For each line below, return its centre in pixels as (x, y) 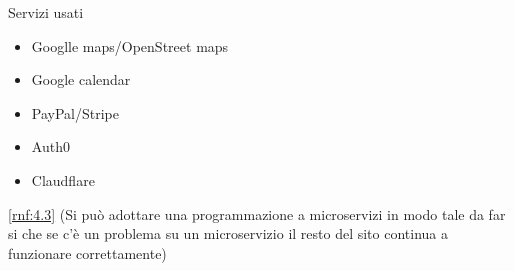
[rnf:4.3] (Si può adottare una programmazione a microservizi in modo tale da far (257, 213)
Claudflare (63, 179)
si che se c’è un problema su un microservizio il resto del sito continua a (228, 233)
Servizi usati (46, 12)
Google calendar (81, 79)
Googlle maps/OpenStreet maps (130, 45)
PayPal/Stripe (75, 112)
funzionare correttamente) (87, 252)
